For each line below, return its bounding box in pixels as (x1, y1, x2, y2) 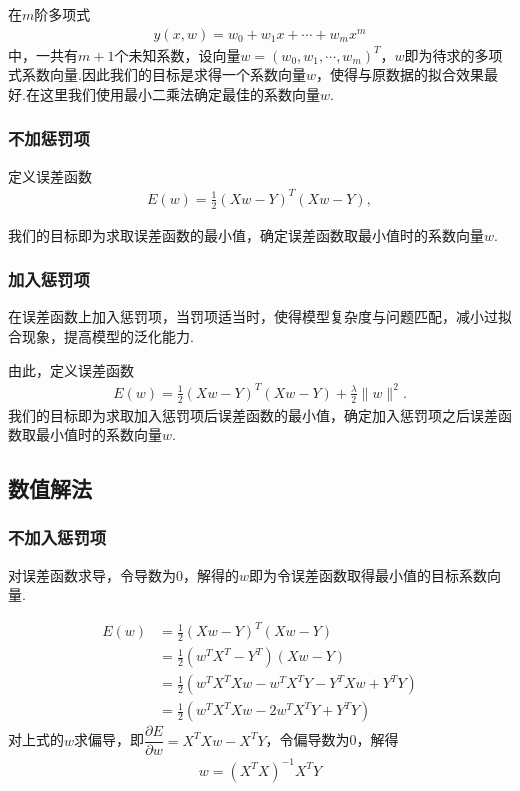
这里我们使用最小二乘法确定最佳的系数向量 (39, 83, 320, 104)
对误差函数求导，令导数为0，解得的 (8, 564, 239, 585)
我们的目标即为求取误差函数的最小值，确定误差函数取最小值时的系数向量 (8, 224, 484, 245)
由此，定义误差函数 (8, 359, 134, 380)
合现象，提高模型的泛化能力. (8, 325, 194, 346)
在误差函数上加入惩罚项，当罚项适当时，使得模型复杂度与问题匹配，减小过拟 (8, 306, 512, 327)
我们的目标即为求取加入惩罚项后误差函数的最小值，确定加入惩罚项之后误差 (8, 404, 498, 425)
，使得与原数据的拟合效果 (315, 64, 484, 85)
